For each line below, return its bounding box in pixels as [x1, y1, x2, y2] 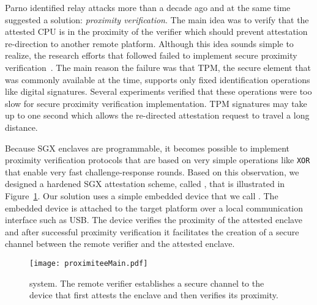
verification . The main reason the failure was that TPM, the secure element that [5, 61, 311, 73]
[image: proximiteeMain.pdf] [29, 259, 148, 268]
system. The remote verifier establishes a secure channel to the [29, 276, 264, 289]
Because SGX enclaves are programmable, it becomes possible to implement [5, 141, 290, 154]
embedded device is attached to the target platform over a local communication [5, 201, 304, 214]
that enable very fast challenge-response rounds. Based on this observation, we [5, 165, 299, 178]
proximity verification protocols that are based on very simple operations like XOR [5, 153, 310, 166]
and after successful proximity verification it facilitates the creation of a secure [5, 225, 299, 238]
